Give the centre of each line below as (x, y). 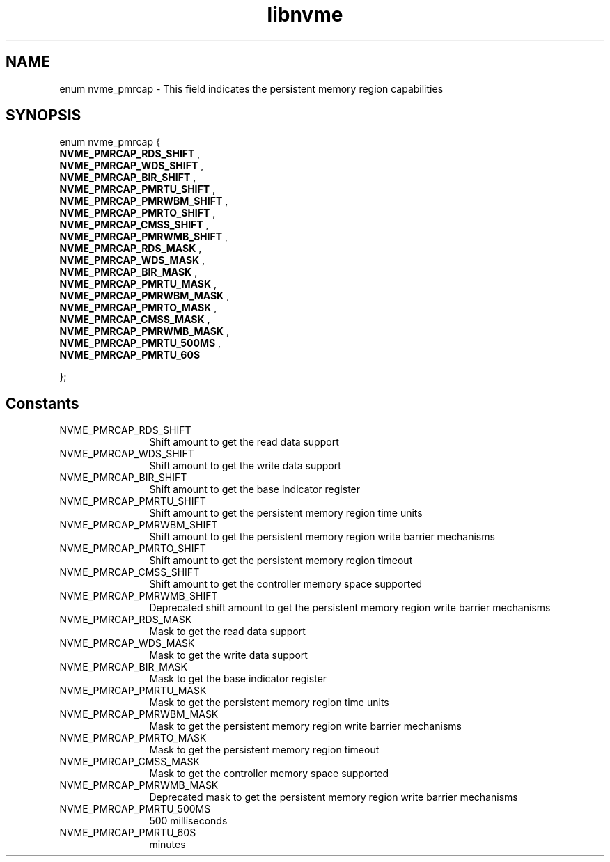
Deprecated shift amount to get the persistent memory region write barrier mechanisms (350, 608)
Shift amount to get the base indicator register (255, 489)
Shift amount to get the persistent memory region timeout (281, 561)
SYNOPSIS (44, 116)
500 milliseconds (188, 821)
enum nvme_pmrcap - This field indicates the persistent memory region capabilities (251, 88)
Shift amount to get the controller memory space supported (286, 584)
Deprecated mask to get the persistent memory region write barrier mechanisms (334, 797)
